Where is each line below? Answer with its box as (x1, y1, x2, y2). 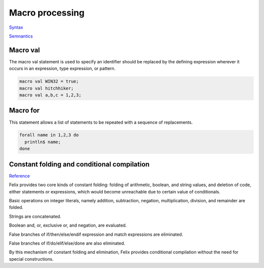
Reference (9, 173, 30, 179)
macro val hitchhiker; (19, 85, 74, 91)
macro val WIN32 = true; (19, 78, 79, 84)
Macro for (9, 106, 40, 115)
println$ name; (24, 139, 61, 145)
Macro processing (9, 7, 85, 18)
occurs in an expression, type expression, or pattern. (9, 66, 116, 72)
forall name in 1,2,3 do (19, 132, 79, 138)
